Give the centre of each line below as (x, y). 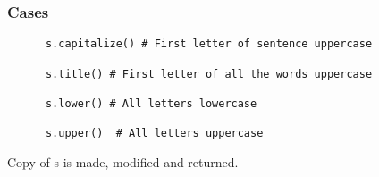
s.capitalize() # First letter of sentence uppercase (209, 44)
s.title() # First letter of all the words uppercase (209, 74)
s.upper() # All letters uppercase (154, 134)
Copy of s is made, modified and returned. (123, 161)
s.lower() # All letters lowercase (151, 103)
